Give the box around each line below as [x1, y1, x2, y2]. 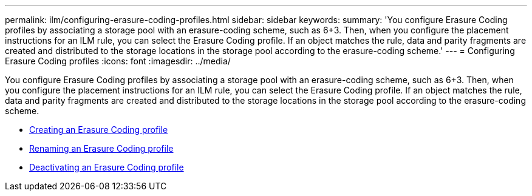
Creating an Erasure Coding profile [29, 124, 168, 135]
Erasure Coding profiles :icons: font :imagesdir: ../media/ [5, 56, 231, 66]
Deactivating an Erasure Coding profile [29, 162, 184, 172]
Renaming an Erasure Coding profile [29, 143, 174, 154]
